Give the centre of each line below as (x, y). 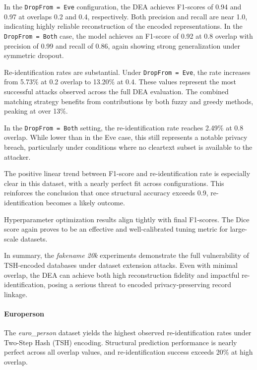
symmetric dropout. (34, 55)
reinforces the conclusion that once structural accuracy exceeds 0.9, (106, 193)
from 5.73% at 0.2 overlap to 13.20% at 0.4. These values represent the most (120, 82)
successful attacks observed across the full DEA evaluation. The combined (116, 91)
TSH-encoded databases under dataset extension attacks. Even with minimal (121, 265)
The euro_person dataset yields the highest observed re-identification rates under (128, 333)
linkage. (16, 294)
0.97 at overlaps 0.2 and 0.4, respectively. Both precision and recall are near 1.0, (126, 16)
